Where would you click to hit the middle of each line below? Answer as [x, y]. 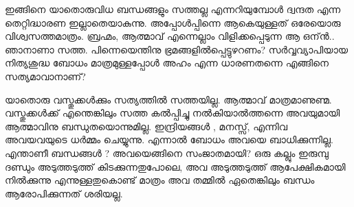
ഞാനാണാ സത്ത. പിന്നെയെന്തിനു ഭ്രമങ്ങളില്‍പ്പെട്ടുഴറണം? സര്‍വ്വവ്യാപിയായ [177, 49]
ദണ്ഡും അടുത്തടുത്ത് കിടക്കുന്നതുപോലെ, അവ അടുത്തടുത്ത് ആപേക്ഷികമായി [175, 166]
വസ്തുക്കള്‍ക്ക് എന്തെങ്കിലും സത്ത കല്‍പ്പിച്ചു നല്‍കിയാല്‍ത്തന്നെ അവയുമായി [173, 113]
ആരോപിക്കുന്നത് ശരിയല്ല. [64, 193]
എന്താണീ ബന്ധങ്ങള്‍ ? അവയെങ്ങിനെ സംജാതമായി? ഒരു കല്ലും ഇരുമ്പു [167, 153]
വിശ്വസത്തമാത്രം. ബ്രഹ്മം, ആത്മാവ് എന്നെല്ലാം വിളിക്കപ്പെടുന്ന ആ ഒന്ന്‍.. [170, 36]
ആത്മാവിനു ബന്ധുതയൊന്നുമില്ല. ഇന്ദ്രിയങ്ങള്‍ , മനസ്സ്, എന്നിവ [146, 126]
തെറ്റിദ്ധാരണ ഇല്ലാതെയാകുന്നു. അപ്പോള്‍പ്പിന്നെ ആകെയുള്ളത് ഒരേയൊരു [173, 22]
